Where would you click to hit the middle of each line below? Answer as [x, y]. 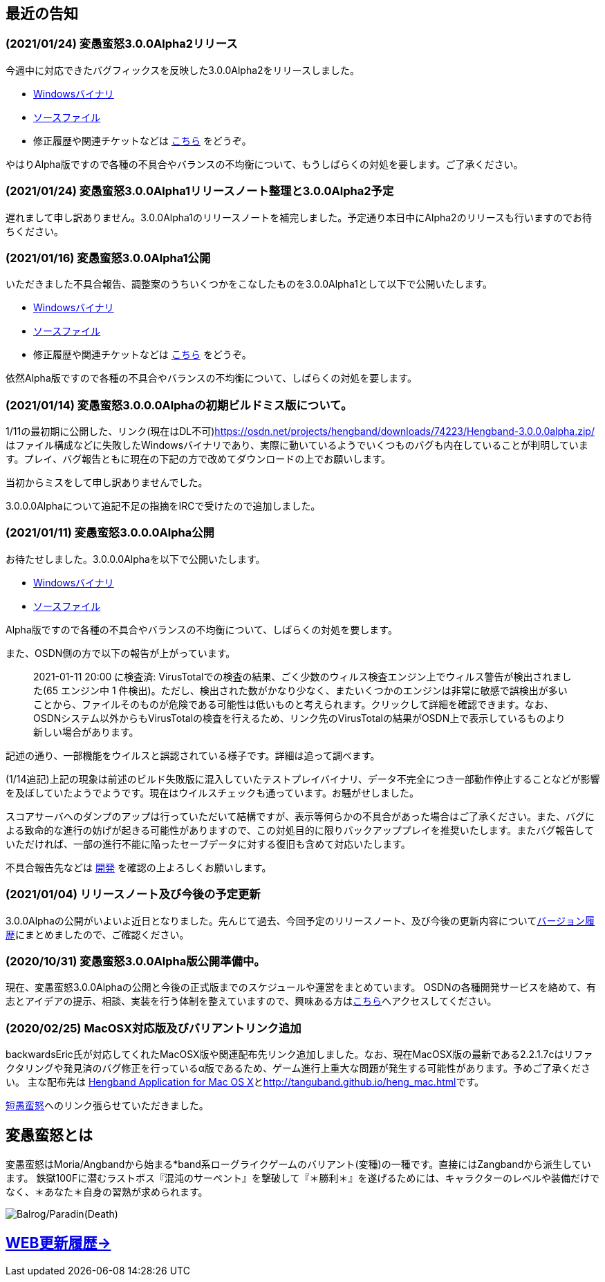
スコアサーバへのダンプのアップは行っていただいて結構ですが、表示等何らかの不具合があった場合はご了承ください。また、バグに [300, 816]
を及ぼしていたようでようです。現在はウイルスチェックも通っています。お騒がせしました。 [213, 792]
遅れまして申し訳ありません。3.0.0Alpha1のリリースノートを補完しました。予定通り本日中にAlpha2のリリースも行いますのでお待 [299, 217]
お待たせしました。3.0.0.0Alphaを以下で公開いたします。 [136, 559]
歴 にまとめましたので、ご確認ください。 [97, 934]
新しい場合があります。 [86, 732]
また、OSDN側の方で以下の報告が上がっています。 [121, 653]
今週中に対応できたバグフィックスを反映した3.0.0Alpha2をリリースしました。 [183, 70]
